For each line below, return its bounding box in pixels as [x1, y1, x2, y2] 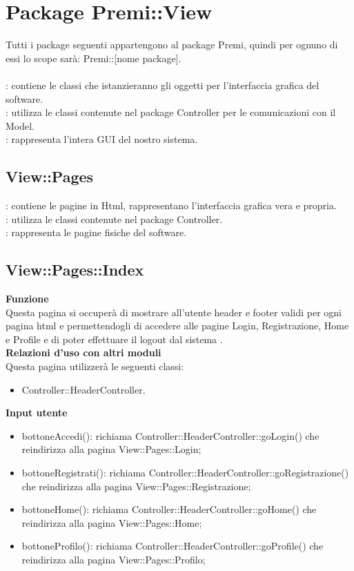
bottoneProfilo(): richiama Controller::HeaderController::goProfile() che [21, 539, 324, 553]
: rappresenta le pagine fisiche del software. [6, 225, 187, 240]
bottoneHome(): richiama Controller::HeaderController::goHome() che [21, 502, 317, 516]
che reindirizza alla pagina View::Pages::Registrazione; [21, 478, 251, 493]
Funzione [6, 291, 49, 306]
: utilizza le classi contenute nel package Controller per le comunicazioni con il [6, 105, 336, 119]
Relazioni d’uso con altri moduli [6, 345, 161, 360]
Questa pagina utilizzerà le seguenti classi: [6, 359, 184, 374]
